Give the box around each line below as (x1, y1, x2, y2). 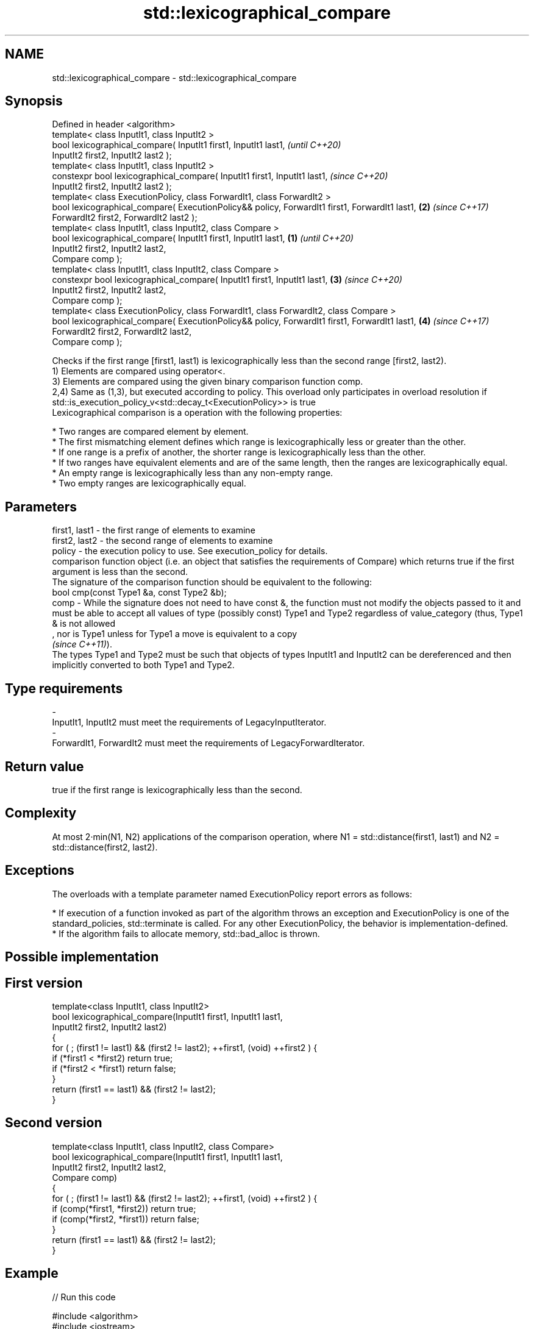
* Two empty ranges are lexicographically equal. (52, 478, 246, 489)
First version (5, 975, 83, 991)
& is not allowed (52, 618, 115, 629)
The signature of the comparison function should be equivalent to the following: (52, 577, 372, 588)
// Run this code (52, 1291, 116, 1302)
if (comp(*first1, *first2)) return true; (52, 1203, 196, 1214)
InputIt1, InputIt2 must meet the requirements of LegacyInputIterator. (52, 717, 327, 728)
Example (5, 1266, 59, 1281)
